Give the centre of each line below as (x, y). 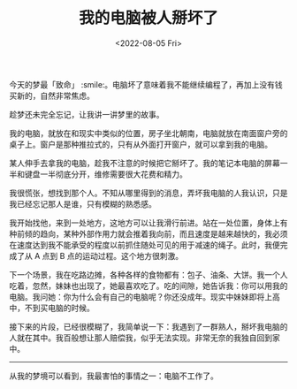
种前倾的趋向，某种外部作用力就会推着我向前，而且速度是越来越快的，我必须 (148, 233)
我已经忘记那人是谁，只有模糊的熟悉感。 (83, 203)
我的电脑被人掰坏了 (148, 18)
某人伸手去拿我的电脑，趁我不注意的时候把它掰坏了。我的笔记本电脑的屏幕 (145, 163)
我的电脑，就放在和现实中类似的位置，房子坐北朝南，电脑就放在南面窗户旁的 (148, 133)
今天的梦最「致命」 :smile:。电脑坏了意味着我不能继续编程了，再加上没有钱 (146, 84)
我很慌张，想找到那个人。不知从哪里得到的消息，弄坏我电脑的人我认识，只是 (148, 193)
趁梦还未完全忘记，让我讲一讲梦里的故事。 (87, 114)
